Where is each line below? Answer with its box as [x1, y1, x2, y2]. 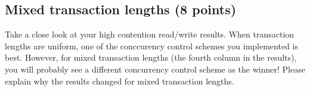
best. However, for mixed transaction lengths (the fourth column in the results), [5, 51, 297, 64]
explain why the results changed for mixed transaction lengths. [5, 74, 234, 87]
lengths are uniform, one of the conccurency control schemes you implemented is [5, 39, 298, 52]
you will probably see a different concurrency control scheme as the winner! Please [5, 62, 305, 75]
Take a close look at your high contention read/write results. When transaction [5, 28, 294, 40]
